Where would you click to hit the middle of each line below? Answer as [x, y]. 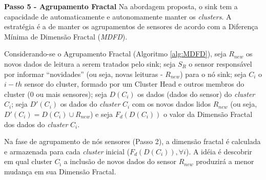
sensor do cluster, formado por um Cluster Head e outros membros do [134, 84]
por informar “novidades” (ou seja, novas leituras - [84, 74]
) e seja [101, 114]
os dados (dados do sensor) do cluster [196, 94]
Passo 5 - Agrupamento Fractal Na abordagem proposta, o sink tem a [121, 6]
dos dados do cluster [36, 124]
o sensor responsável [220, 63]
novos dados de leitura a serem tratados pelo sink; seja [90, 63]
